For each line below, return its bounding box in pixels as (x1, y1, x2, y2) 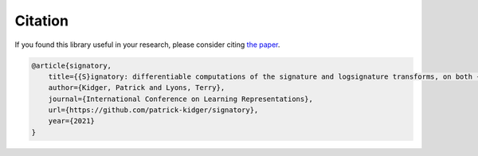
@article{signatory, (31, 60, 112, 70)
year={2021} (48, 116, 96, 126)
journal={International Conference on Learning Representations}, (48, 94, 314, 103)
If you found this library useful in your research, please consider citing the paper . (14, 40, 280, 49)
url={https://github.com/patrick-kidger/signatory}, (48, 106, 259, 115)
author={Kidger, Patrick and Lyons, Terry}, (48, 84, 225, 92)
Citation (14, 12, 69, 29)
